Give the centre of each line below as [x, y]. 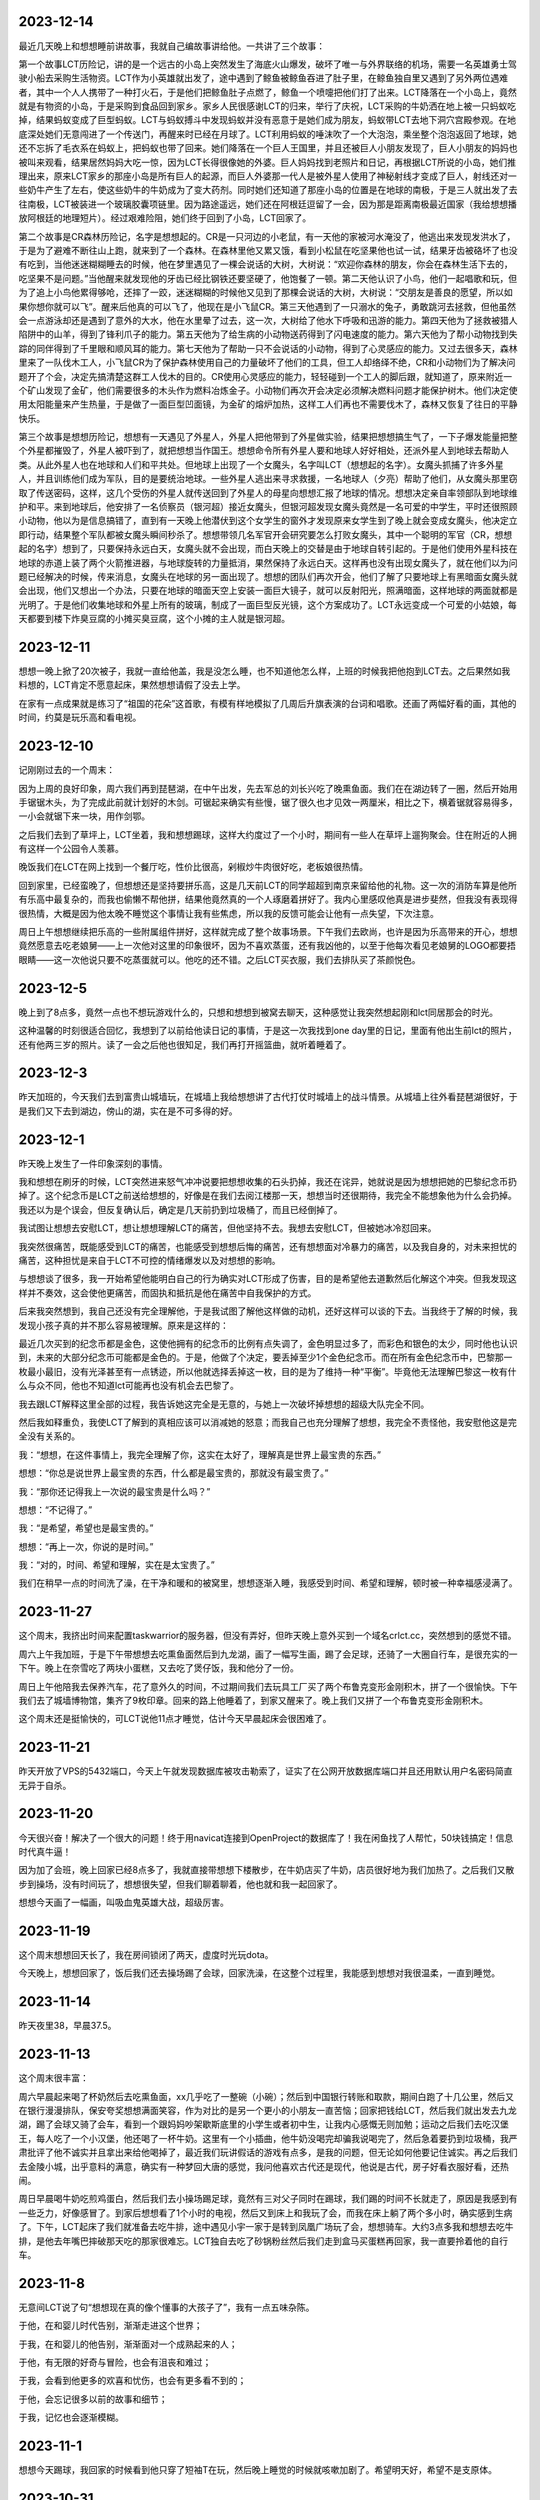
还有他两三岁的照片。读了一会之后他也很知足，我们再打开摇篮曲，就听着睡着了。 [185, 1044]
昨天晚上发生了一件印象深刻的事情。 [93, 1163]
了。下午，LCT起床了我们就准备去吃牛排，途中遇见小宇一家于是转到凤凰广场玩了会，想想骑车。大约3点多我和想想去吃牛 [266, 2227]
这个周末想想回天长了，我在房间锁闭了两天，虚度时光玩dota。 [146, 1954]
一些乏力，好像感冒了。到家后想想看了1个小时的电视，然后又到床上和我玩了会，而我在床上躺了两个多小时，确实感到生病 [265, 2212]
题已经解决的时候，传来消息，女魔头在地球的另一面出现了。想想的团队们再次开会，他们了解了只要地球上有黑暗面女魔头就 [268, 576]
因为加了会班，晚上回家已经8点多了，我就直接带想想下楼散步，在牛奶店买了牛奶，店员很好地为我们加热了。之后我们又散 [266, 1870]
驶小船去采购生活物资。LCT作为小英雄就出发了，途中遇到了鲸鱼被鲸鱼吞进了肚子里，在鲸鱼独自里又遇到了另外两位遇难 [263, 78]
